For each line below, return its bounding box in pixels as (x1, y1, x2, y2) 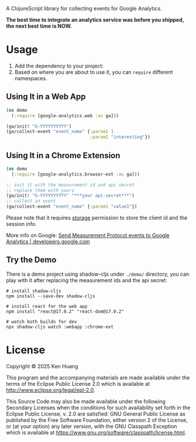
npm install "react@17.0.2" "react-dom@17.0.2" (6, 309, 125, 314)
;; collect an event (6, 198, 57, 204)
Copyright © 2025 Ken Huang (6, 362, 78, 369)
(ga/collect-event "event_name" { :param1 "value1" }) (6, 204, 137, 210)
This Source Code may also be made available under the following (6, 398, 166, 405)
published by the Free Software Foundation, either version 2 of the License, (6, 416, 188, 423)
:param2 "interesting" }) (90, 134, 150, 140)
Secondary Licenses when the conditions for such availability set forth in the (6, 404, 191, 411)
